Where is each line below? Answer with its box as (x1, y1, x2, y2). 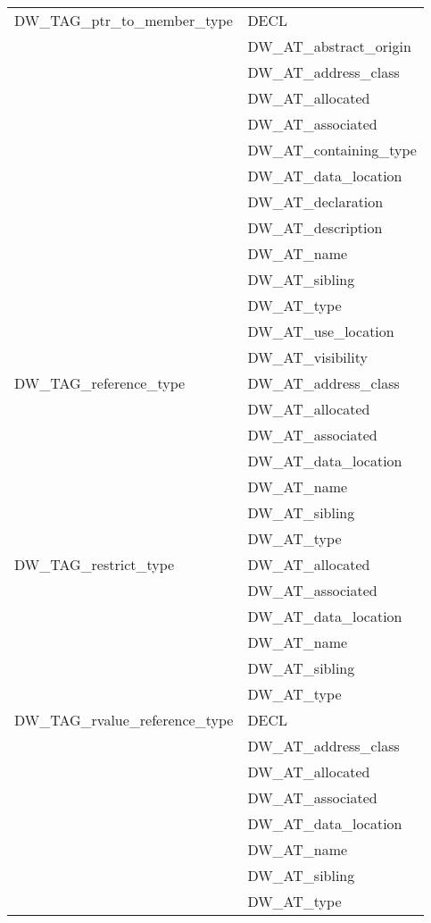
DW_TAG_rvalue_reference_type (14, 709, 234, 730)
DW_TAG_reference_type (14, 373, 186, 393)
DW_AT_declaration (247, 191, 384, 212)
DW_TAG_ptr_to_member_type (14, 10, 233, 30)
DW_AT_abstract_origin (247, 36, 411, 56)
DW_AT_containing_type (247, 139, 417, 160)
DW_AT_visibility (247, 347, 368, 367)
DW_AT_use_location (247, 321, 394, 341)
